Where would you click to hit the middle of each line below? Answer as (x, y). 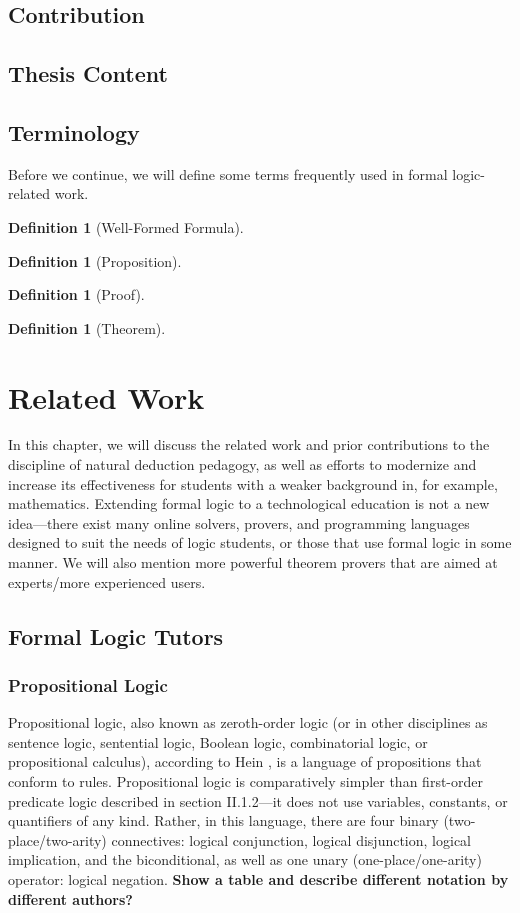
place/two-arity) (57, 839)
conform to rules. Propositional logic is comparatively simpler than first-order (245, 780)
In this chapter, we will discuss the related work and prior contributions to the (249, 444)
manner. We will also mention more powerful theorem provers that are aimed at (253, 562)
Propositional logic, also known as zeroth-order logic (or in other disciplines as (248, 722)
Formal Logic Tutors (116, 635)
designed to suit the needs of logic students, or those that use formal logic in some (260, 542)
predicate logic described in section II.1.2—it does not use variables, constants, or (258, 800)
